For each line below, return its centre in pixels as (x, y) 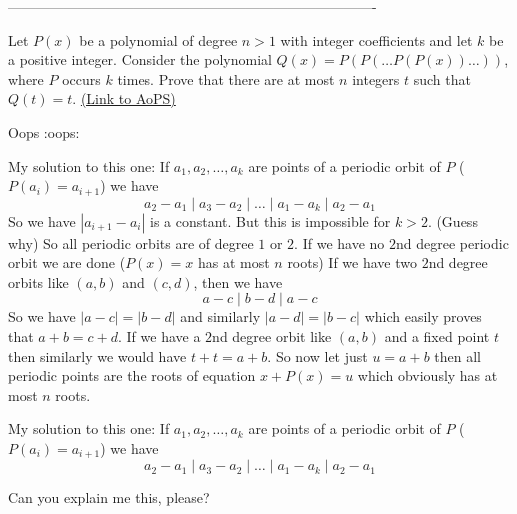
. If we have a (159, 335)
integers (376, 78)
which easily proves (423, 316)
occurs (81, 78)
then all (457, 355)
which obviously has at (427, 375)
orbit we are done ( (67, 262)
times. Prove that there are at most (226, 78)
